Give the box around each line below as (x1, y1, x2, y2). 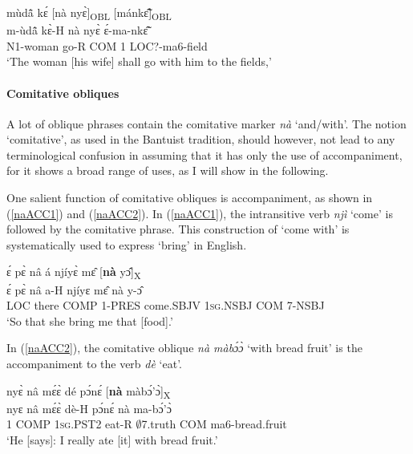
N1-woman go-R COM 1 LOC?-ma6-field (6, 37, 208, 54)
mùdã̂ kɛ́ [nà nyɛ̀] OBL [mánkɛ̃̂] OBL (6, 4, 172, 22)
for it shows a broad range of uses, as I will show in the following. (6, 162, 329, 179)
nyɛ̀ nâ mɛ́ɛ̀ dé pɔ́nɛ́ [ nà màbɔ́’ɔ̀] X (6, 382, 171, 401)
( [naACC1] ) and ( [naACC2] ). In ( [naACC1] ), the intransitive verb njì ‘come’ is (6, 205, 393, 221)
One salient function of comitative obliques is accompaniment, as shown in (6, 189, 373, 206)
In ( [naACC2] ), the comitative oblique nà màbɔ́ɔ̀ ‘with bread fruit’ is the (6, 339, 362, 356)
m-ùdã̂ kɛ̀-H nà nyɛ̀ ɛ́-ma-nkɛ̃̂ (6, 22, 148, 39)
